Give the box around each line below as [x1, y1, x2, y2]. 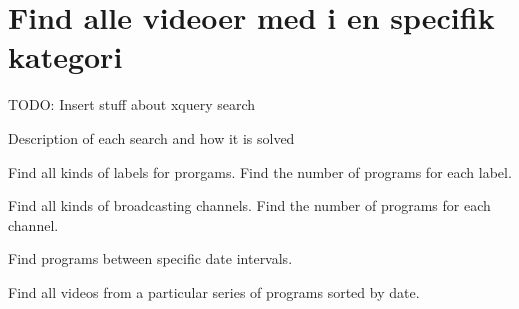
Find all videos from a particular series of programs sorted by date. [8, 281, 420, 302]
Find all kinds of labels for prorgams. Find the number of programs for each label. [8, 161, 512, 182]
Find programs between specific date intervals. [8, 248, 293, 269]
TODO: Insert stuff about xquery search [8, 94, 256, 115]
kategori [8, 36, 123, 77]
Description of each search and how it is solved [8, 127, 295, 148]
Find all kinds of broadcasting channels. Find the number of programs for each [8, 195, 491, 216]
